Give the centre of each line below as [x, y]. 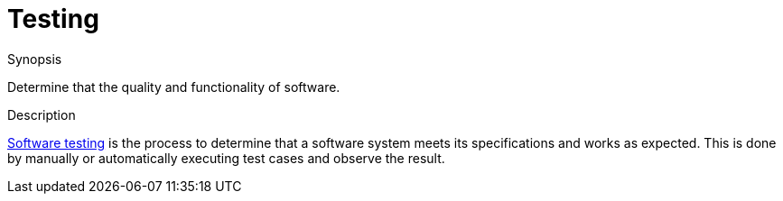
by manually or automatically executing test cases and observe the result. [226, 158]
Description [42, 114]
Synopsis [35, 59]
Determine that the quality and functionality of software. [174, 87]
